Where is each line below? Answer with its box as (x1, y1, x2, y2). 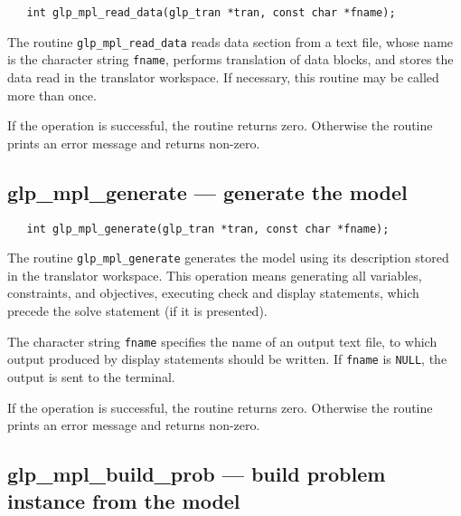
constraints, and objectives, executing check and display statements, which (7, 283, 419, 302)
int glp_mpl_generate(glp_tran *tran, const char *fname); (26, 222, 390, 235)
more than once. (7, 85, 97, 104)
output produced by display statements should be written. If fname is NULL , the (7, 349, 447, 368)
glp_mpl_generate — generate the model (7, 177, 408, 205)
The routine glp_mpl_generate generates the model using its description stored (7, 248, 449, 267)
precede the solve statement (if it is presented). (7, 301, 268, 320)
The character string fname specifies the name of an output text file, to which (7, 331, 437, 350)
